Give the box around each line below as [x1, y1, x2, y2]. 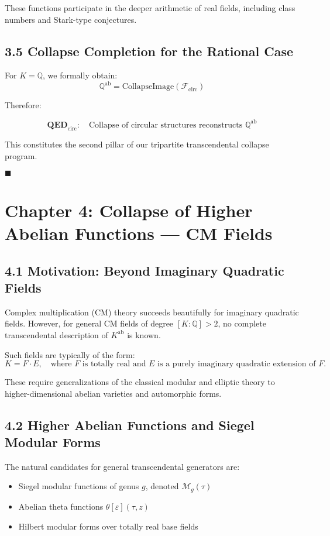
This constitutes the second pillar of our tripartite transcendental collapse [5, 138, 269, 150]
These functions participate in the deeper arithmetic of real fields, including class [5, 2, 295, 13]
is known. [127, 328, 161, 341]
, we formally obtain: [43, 69, 118, 81]
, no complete [218, 317, 266, 329]
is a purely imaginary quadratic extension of [157, 360, 316, 369]
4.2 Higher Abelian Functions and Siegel [5, 415, 255, 434]
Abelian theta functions [18, 500, 104, 512]
